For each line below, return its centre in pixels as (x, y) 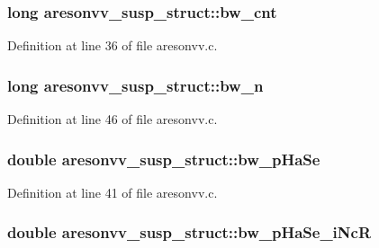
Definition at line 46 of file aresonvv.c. (113, 119)
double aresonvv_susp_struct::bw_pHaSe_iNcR (189, 232)
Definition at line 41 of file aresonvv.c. (113, 192)
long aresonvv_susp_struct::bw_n (135, 85)
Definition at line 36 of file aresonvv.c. (113, 45)
